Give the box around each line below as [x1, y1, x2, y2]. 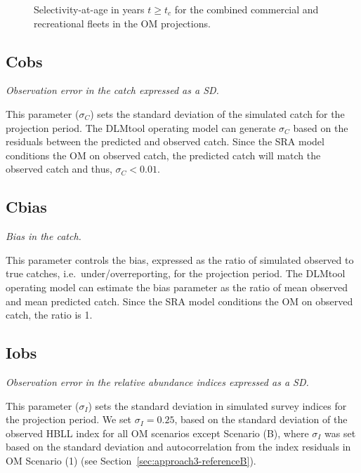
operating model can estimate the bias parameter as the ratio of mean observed [6, 279, 348, 294]
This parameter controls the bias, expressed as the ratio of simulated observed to [6, 252, 354, 267]
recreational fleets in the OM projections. [34, 15, 211, 30]
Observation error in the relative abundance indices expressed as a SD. [6, 374, 309, 389]
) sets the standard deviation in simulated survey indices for [88, 398, 347, 413]
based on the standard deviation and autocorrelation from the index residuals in [6, 439, 351, 454]
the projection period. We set [6, 412, 132, 427]
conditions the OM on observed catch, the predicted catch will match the [6, 147, 321, 162]
